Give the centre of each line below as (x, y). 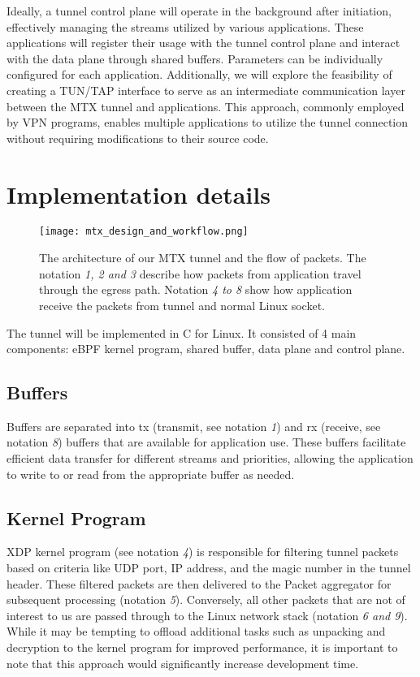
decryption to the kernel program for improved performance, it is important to (202, 647)
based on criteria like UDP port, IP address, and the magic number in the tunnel (209, 568)
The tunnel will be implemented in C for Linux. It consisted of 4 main (182, 332)
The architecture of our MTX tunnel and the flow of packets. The (203, 258)
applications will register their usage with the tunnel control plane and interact (204, 43)
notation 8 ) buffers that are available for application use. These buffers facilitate (206, 442)
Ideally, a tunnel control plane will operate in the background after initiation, (199, 11)
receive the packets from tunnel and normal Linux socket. (182, 305)
